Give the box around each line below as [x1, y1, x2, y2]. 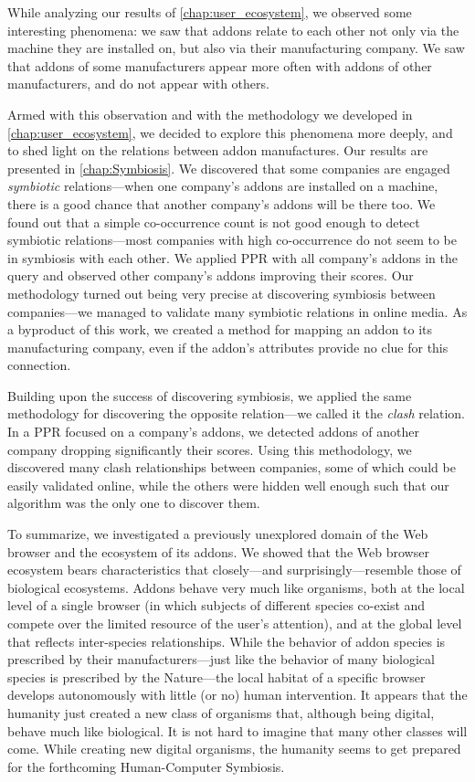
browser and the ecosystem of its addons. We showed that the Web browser [7, 542, 429, 561]
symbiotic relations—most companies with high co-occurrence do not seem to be [7, 230, 457, 249]
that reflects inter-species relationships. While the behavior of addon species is [7, 631, 446, 650]
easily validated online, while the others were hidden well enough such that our [7, 475, 449, 494]
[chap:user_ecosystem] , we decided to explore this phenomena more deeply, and [7, 122, 453, 142]
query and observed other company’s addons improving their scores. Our [7, 266, 414, 285]
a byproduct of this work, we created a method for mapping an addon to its [7, 320, 433, 339]
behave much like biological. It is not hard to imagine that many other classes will [7, 721, 468, 740]
